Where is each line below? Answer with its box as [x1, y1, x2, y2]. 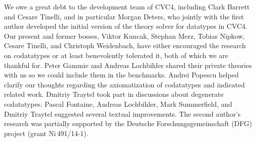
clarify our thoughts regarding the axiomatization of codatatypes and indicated [4, 79, 245, 89]
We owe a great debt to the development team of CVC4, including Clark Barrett [4, 1, 250, 11]
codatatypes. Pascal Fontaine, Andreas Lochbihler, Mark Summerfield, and [4, 98, 233, 109]
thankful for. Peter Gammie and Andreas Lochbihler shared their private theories [4, 60, 252, 70]
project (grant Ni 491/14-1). [4, 128, 88, 138]
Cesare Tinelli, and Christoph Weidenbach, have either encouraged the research [4, 40, 246, 51]
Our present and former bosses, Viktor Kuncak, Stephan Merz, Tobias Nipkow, [4, 30, 245, 41]
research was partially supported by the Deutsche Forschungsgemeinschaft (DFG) [4, 118, 252, 129]
